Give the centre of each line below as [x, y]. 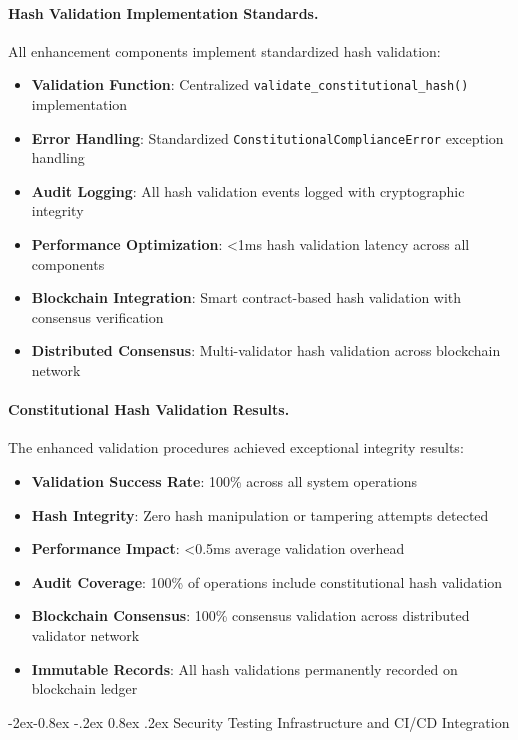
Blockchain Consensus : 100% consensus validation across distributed [250, 615]
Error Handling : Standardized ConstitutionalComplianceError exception [267, 137]
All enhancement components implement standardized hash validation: [224, 50]
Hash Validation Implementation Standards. [163, 12]
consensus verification [97, 316]
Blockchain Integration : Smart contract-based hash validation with [246, 297]
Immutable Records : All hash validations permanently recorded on [244, 668]
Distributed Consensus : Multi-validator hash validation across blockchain [266, 350]
